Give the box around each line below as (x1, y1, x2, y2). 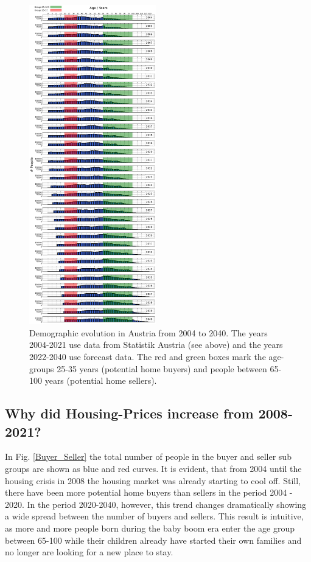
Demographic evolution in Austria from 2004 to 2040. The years (29, 326, 268, 339)
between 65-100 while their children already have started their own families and (5, 533, 302, 546)
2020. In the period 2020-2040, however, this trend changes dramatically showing (5, 498, 307, 510)
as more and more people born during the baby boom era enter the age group (5, 521, 295, 534)
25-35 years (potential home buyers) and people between (57, 362, 267, 375)
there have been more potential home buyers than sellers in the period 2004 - (5, 486, 293, 499)
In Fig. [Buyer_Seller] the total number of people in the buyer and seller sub (5, 450, 292, 463)
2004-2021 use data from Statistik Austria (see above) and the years (29, 338, 283, 351)
